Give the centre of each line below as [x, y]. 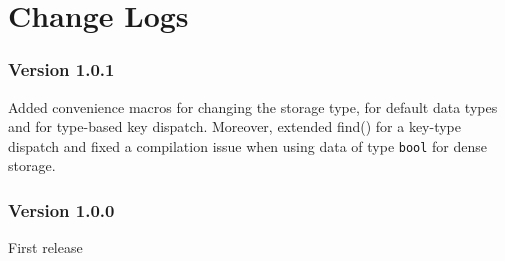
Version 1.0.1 [61, 69]
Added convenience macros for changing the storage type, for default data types [253, 106]
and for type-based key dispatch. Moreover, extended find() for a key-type [234, 126]
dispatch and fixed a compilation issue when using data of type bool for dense [248, 145]
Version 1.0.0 [61, 209]
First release [45, 247]
